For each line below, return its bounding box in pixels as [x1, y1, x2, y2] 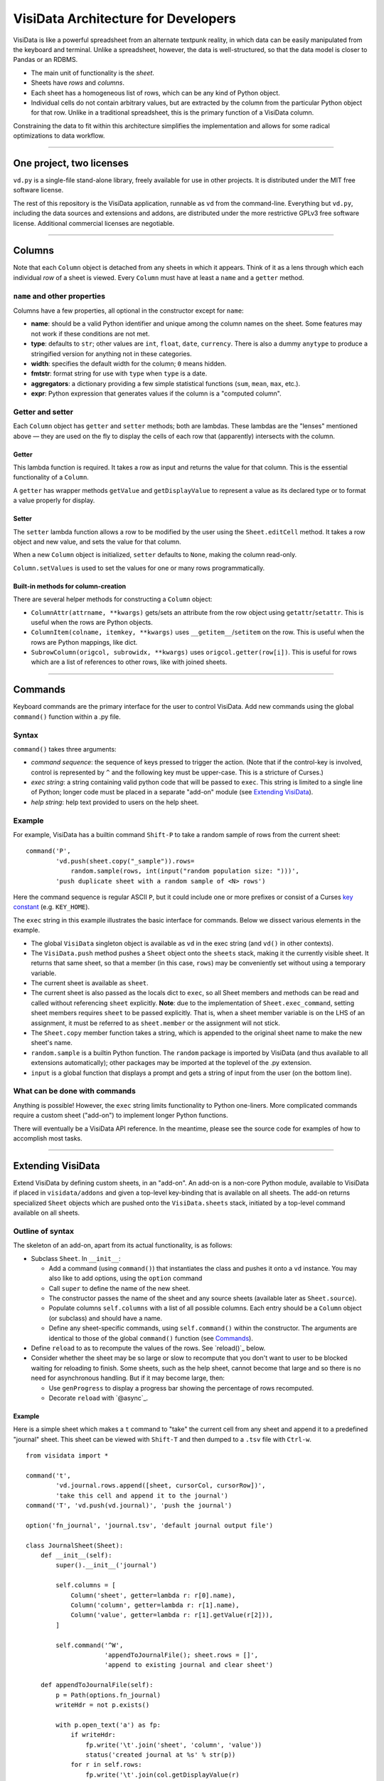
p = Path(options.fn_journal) [55, 1691, 161, 1699]
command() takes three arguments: [13, 744, 117, 753]
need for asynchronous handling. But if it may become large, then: [31, 1374, 225, 1382]
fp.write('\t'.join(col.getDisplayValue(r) [85, 1770, 240, 1779]
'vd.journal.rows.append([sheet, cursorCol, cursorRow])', [55, 1482, 266, 1490]
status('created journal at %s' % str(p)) [85, 1750, 236, 1759]
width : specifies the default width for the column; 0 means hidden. [31, 359, 227, 368]
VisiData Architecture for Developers [13, 11, 236, 26]
